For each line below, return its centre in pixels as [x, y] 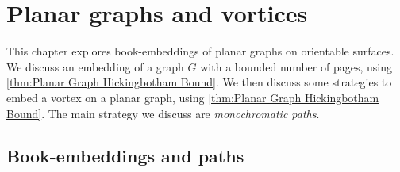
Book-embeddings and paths [125, 156]
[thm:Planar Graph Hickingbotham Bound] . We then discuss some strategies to [199, 82]
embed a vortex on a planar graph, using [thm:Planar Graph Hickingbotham [193, 97]
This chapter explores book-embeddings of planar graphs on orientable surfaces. [200, 51]
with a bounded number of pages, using [296, 66]
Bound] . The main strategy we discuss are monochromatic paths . [163, 113]
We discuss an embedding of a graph [95, 66]
